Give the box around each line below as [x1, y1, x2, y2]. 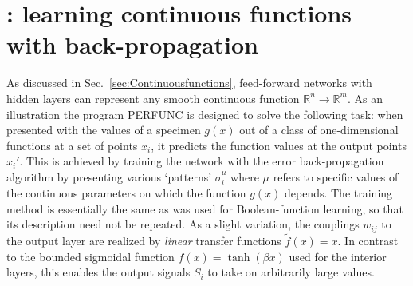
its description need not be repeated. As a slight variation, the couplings [6, 216, 360, 232]
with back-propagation [6, 28, 259, 61]
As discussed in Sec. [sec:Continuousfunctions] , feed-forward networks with [6, 74, 372, 91]
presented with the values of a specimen [6, 121, 201, 138]
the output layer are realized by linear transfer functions [6, 232, 281, 249]
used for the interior [289, 248, 387, 264]
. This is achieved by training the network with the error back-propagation [19, 153, 384, 169]
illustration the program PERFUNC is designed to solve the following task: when [6, 105, 403, 122]
